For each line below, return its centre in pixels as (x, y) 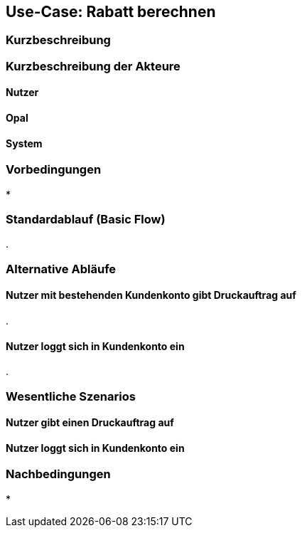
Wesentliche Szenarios (71, 396)
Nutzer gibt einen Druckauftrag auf (90, 423)
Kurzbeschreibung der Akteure (93, 66)
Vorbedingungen (54, 170)
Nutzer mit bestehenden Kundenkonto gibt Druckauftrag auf (151, 295)
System (24, 143)
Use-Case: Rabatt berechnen (111, 12)
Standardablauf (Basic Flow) (86, 219)
